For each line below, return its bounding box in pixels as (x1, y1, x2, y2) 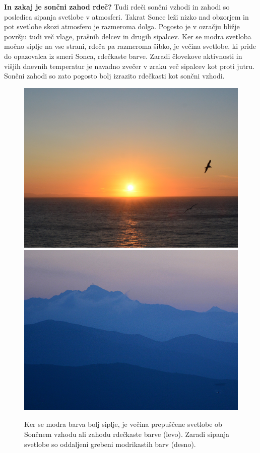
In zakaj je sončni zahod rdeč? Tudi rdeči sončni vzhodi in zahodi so (4, 2, 230, 12)
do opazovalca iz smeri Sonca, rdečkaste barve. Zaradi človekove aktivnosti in (4, 50, 242, 61)
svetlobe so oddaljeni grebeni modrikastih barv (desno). (24, 438, 196, 449)
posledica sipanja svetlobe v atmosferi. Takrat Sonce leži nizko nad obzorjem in (4, 11, 249, 22)
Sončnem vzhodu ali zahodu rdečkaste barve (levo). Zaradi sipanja (24, 429, 230, 439)
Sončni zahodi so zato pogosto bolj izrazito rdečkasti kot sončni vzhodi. (4, 70, 225, 81)
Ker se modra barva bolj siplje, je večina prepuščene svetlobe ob (24, 419, 222, 429)
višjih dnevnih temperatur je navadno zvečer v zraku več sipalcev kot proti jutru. (4, 60, 255, 71)
